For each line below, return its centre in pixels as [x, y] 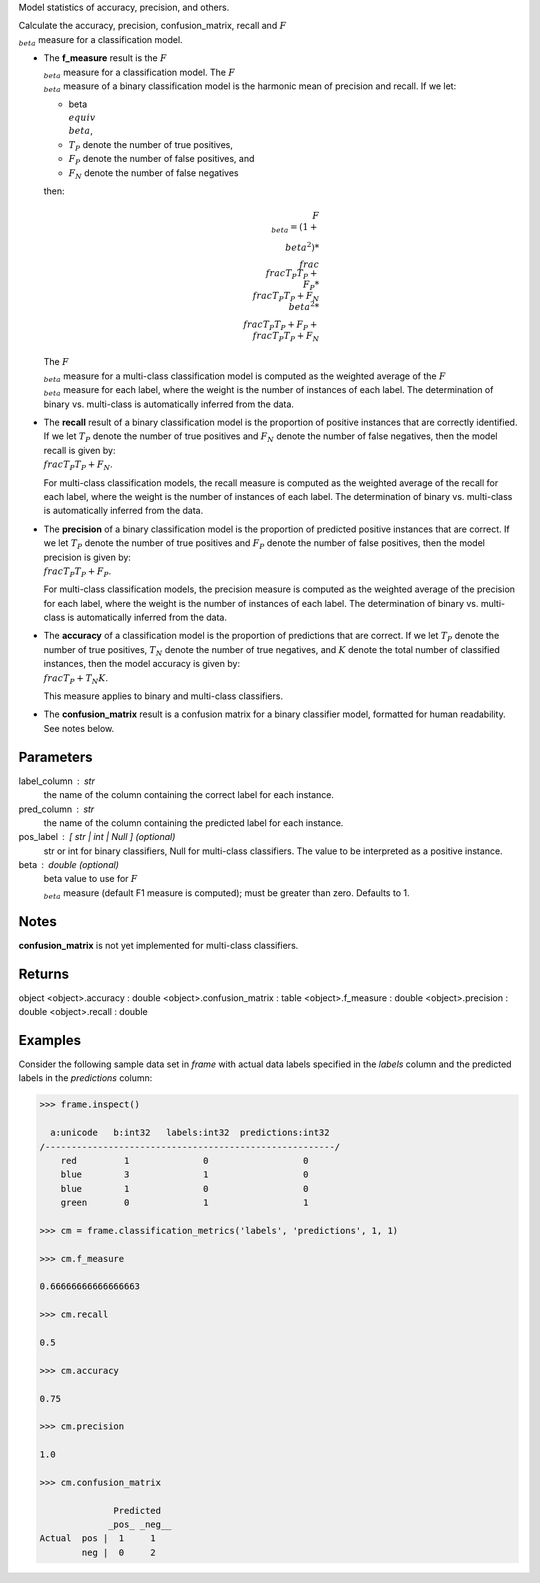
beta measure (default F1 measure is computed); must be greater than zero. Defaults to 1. [226, 893]
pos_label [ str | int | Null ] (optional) [97, 837]
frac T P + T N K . [76, 678]
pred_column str [56, 809]
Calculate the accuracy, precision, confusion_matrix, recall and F [152, 26]
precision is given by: [87, 557]
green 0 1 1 [184, 1203]
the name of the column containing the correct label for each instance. [189, 795]
